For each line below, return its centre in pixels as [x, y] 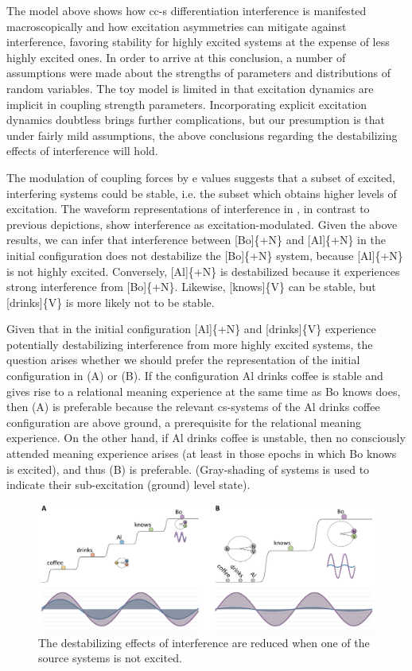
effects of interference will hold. [82, 151]
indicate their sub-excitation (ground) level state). [128, 485]
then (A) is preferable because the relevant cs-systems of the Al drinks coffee [193, 407]
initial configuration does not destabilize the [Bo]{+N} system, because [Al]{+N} [205, 255]
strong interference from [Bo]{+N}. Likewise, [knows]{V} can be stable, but [191, 287]
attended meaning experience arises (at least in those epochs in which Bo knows [202, 454]
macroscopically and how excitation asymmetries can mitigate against [177, 26]
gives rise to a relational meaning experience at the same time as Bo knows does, [204, 391]
